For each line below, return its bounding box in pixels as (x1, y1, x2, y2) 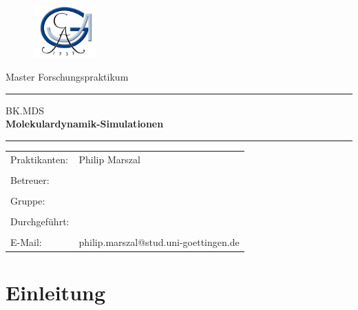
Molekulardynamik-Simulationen (6, 116, 164, 131)
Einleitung (6, 278, 106, 307)
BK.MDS (6, 103, 45, 117)
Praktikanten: (10, 152, 68, 166)
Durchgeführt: (10, 214, 70, 228)
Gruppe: (10, 193, 45, 207)
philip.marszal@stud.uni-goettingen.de (78, 235, 240, 249)
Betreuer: (10, 172, 50, 187)
